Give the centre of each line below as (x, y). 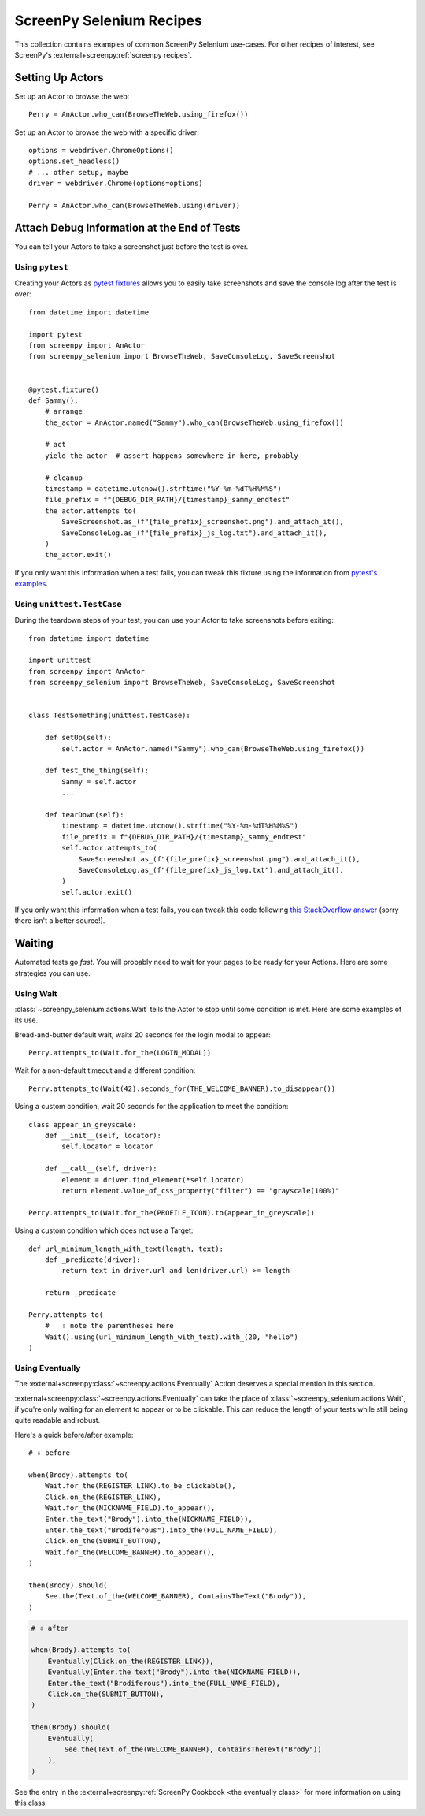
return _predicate (80, 1293)
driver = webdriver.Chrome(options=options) (116, 184)
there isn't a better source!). (60, 921)
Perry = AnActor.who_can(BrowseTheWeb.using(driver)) (134, 205)
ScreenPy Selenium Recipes (108, 20)
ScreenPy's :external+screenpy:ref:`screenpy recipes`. (103, 54)
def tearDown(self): (84, 815)
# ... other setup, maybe (79, 172)
